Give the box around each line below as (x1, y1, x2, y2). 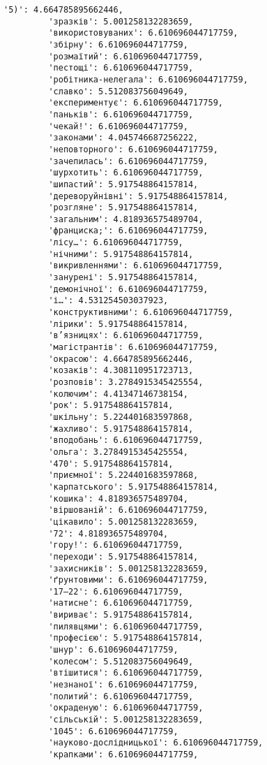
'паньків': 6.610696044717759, (48, 109, 194, 119)
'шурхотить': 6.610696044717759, (48, 168, 204, 178)
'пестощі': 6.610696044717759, (48, 63, 194, 73)
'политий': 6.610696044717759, (48, 691, 194, 701)
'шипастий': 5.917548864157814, (48, 179, 199, 189)
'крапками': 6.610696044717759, (48, 750, 199, 759)
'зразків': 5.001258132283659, (48, 16, 194, 27)
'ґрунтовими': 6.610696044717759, (48, 575, 208, 585)
